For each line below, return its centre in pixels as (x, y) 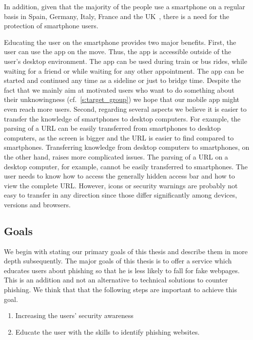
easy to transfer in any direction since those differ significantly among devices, (121, 195)
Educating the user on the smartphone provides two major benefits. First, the (120, 42)
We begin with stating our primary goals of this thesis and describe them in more (126, 251)
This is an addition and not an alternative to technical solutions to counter (116, 280)
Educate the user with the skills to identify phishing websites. (107, 331)
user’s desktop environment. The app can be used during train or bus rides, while (126, 61)
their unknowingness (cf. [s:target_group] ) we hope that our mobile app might (122, 99)
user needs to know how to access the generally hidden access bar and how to (119, 176)
